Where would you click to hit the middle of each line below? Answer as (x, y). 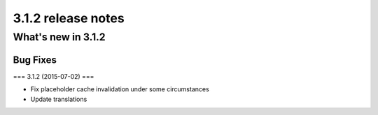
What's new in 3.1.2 (59, 37)
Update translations (59, 99)
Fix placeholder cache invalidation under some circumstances (120, 89)
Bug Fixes (35, 60)
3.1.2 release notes (69, 18)
